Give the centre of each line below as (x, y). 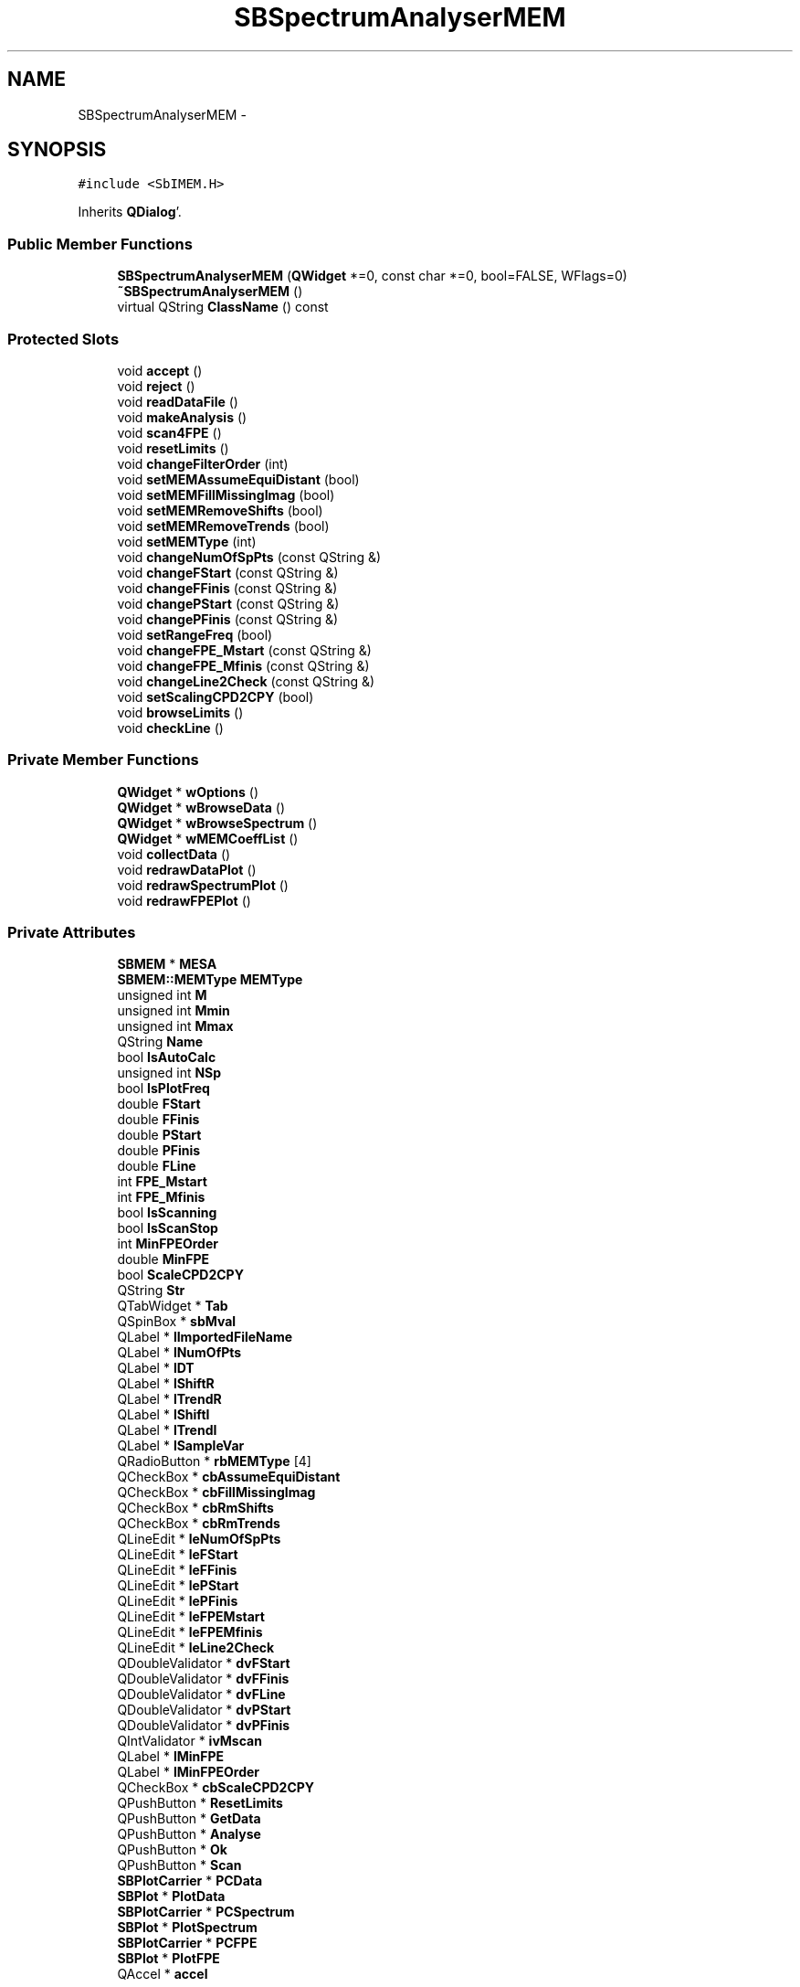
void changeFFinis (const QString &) (227, 588)
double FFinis (158, 1120)
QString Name (160, 1042)
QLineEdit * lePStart (178, 1586)
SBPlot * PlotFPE (168, 1959)
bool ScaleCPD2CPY (180, 1275)
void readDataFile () (178, 401)
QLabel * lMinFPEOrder (189, 1772)
